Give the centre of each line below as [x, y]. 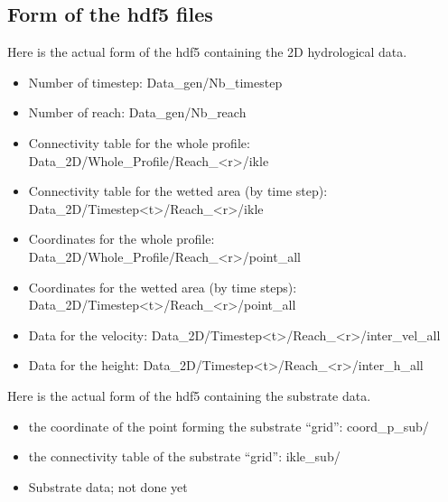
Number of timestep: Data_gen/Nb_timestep [155, 82]
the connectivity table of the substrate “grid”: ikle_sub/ [184, 456]
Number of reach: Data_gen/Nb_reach [137, 112]
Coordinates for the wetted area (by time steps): [163, 287]
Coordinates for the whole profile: [121, 239]
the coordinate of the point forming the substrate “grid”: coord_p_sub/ [229, 426]
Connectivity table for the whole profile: [139, 142]
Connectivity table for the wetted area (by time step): [178, 191]
